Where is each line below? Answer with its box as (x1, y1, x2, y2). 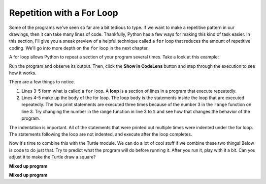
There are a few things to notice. (9, 79, 75, 85)
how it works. (9, 70, 36, 76)
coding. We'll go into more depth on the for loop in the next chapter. (9, 45, 149, 51)
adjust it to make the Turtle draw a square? (9, 154, 96, 160)
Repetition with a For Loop (9, 7, 118, 18)
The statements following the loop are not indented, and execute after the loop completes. (9, 131, 192, 137)
